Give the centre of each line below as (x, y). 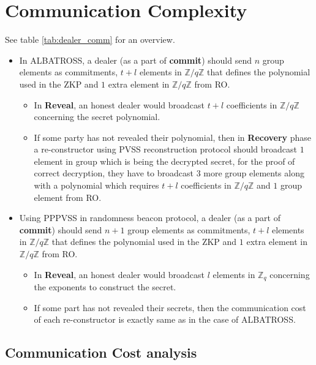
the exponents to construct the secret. (105, 287)
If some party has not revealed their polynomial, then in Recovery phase (173, 137)
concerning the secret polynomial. (97, 117)
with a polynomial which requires (96, 185)
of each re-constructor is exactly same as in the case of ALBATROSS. (165, 319)
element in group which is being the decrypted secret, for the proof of (164, 161)
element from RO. (68, 197)
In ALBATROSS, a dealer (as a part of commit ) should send (135, 60)
